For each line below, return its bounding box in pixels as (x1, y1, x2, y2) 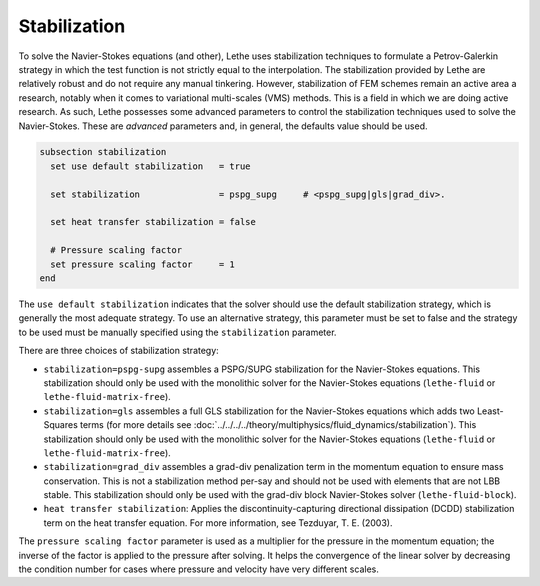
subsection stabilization (39, 146, 167, 158)
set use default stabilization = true (50, 160, 251, 172)
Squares (43, 419, 79, 431)
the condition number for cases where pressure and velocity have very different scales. (18, 563, 379, 575)
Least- (476, 405, 504, 417)
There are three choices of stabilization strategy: (18, 345, 219, 357)
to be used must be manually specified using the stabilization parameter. (18, 326, 337, 338)
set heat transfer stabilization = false (50, 216, 257, 228)
